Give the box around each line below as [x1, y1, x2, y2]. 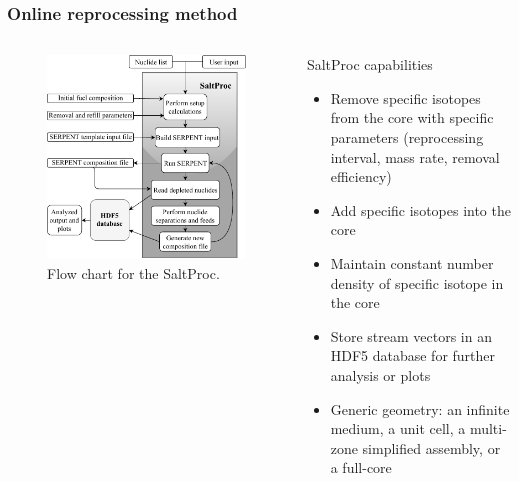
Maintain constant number [330, 252, 494, 273]
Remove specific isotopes [330, 87, 481, 108]
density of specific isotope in [330, 272, 504, 293]
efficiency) [330, 166, 392, 187]
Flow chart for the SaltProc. [47, 262, 220, 283]
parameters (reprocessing [330, 127, 484, 147]
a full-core [330, 457, 392, 478]
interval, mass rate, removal [330, 146, 500, 167]
